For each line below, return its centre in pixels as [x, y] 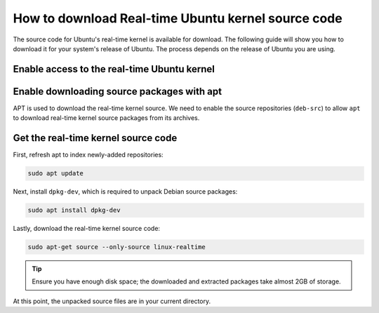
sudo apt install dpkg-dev [74, 210]
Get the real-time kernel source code [95, 138]
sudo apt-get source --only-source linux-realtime [117, 247]
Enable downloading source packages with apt [118, 91]
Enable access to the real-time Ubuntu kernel [114, 69]
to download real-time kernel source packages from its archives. [106, 118]
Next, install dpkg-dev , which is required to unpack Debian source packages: [125, 192]
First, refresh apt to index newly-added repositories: [88, 155]
